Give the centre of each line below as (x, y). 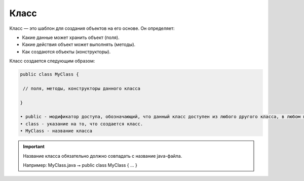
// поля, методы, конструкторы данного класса (82, 88)
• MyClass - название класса (56, 131)
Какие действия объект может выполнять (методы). (79, 44)
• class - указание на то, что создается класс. (82, 124)
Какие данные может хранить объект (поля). (71, 37)
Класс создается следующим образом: (52, 61)
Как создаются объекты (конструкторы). (66, 52)
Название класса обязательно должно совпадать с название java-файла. (103, 156)
